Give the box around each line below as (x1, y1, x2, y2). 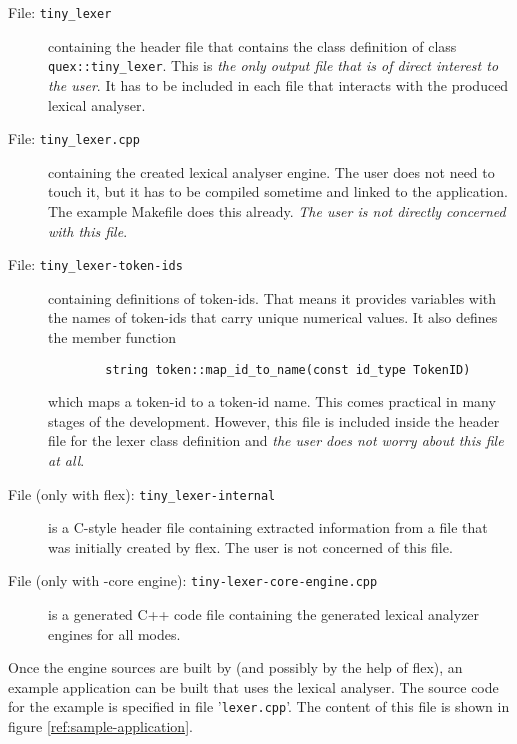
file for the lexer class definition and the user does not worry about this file (48, 430, 504, 451)
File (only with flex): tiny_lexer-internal (8, 483, 276, 504)
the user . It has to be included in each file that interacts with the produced (48, 74, 509, 95)
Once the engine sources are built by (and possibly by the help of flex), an (8, 657, 463, 678)
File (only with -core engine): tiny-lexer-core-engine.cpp (8, 570, 378, 591)
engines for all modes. (48, 623, 181, 644)
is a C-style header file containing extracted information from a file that (48, 517, 488, 538)
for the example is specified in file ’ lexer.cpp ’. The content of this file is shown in (8, 696, 510, 717)
